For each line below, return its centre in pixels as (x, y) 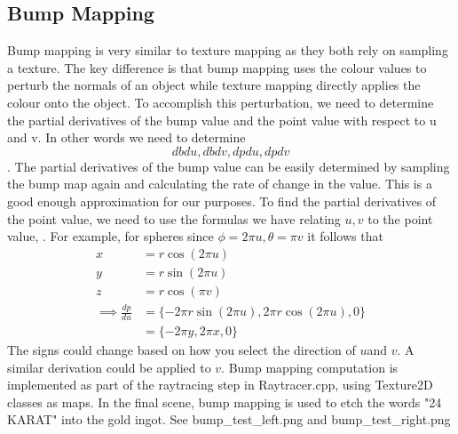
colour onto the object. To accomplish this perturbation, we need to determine (221, 102)
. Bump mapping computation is (310, 367)
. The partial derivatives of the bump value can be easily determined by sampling (229, 166)
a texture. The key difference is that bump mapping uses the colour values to (217, 67)
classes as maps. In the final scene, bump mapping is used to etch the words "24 (225, 402)
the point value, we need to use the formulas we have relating (174, 218)
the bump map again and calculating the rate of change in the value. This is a (220, 184)
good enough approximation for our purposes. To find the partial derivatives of (222, 201)
